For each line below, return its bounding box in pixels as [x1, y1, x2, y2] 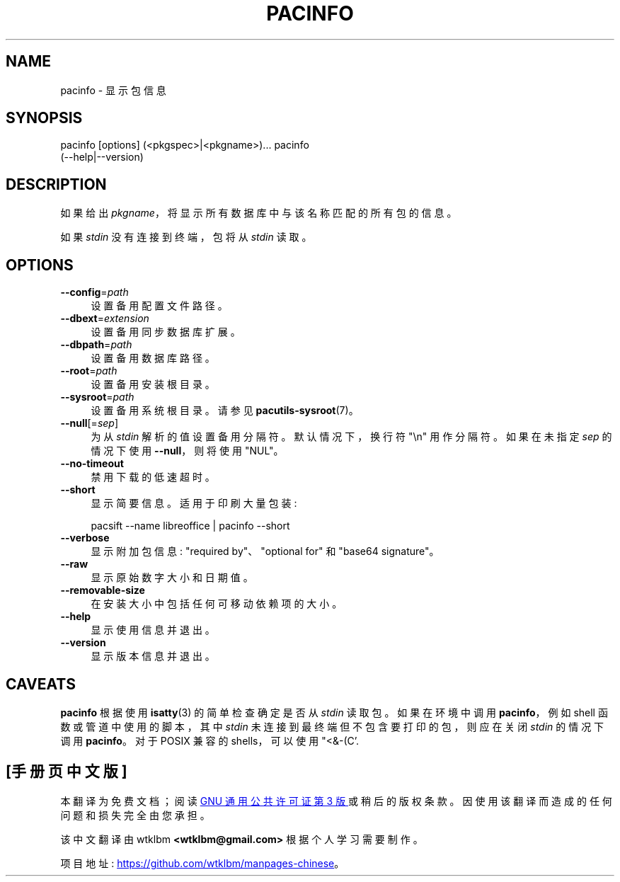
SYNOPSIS [6, 109, 83, 127]
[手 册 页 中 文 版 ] [6, 762, 127, 781]
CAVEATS [6, 675, 76, 693]
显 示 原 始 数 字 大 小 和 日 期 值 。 [91, 571, 253, 584]
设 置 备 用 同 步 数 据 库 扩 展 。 [91, 326, 241, 338]
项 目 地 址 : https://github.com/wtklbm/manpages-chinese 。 [60, 857, 345, 869]
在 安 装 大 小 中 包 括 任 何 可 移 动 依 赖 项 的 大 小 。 [91, 597, 343, 610]
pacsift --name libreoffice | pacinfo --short [91, 520, 290, 532]
